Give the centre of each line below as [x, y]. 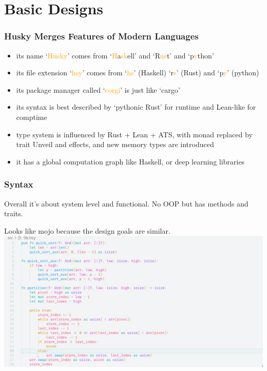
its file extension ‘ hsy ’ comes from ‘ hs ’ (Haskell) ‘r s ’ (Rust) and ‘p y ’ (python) [138, 73]
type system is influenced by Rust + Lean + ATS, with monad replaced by [134, 134]
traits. [14, 213]
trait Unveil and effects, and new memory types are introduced [115, 144]
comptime [32, 117]
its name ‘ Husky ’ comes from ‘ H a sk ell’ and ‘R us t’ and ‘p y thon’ [115, 55]
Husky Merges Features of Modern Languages [101, 36]
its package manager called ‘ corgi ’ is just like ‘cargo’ [98, 89]
